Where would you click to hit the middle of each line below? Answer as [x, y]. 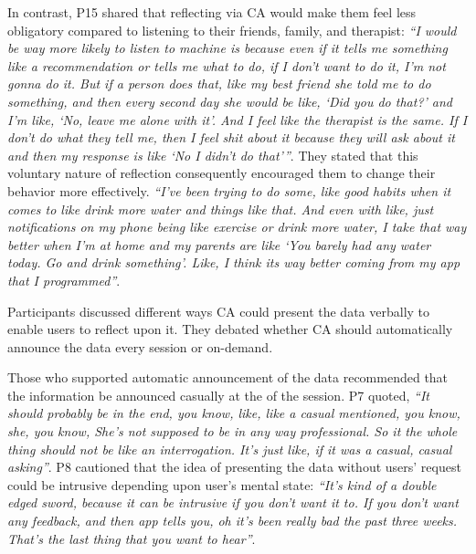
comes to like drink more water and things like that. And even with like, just [221, 209]
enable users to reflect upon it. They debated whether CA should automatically [230, 329]
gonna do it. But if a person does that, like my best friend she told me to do [219, 84]
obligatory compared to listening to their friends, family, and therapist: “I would [232, 30]
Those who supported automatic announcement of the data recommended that [228, 377]
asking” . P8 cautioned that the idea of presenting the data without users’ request [234, 467]
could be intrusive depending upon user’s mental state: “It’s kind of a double [222, 484]
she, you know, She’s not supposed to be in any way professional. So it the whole [233, 431]
